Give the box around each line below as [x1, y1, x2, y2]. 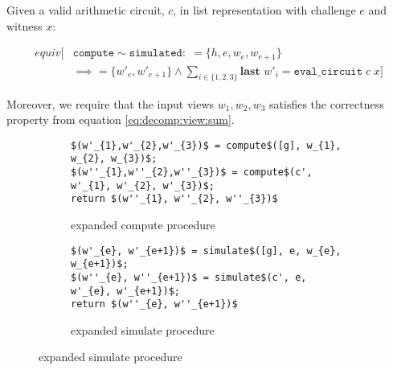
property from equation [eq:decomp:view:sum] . [6, 111, 235, 128]
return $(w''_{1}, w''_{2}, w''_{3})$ [71, 193, 278, 205]
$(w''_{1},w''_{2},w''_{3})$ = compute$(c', [71, 166, 313, 178]
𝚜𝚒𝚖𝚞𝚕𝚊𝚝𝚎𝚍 [129, 47, 182, 60]
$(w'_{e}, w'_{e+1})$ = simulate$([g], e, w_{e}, [71, 245, 342, 257]
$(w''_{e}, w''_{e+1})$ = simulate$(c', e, [71, 271, 307, 283]
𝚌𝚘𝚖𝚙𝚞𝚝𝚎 [72, 47, 115, 60]
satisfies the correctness [269, 95, 384, 112]
